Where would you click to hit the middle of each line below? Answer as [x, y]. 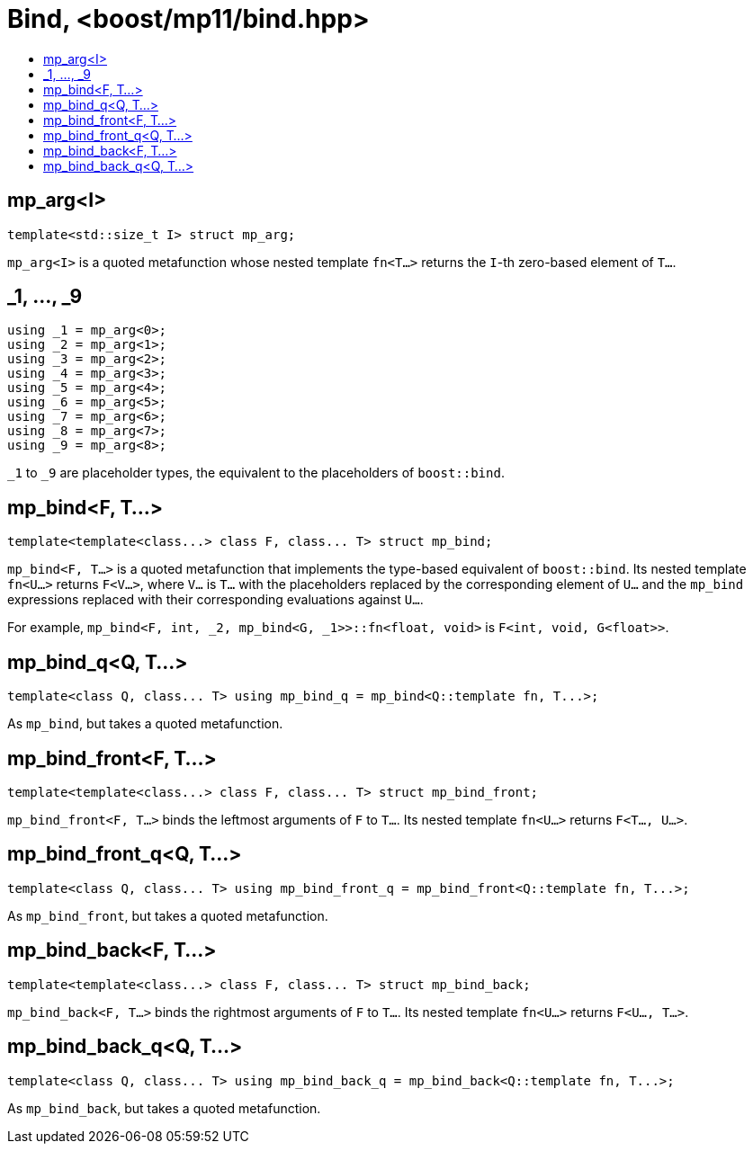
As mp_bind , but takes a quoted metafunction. [145, 724]
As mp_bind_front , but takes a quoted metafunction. [168, 915]
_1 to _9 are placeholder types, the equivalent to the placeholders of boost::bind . [256, 473]
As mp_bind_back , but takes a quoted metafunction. [164, 1108]
